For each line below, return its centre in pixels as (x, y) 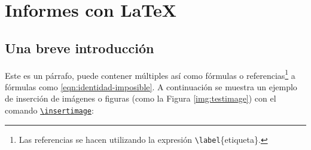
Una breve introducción (80, 48)
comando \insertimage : (49, 110)
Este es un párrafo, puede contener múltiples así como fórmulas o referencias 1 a (150, 74)
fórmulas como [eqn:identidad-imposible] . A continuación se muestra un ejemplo (151, 86)
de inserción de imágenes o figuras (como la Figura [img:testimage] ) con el (141, 98)
